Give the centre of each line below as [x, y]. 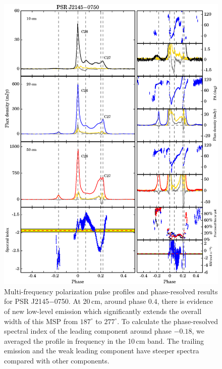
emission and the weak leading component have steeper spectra [102, 351]
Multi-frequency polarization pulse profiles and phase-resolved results [111, 291]
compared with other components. [57, 360]
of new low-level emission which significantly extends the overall [103, 311]
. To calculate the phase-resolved [168, 321]
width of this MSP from [41, 321]
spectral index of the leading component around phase [88, 331]
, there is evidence [185, 301]
